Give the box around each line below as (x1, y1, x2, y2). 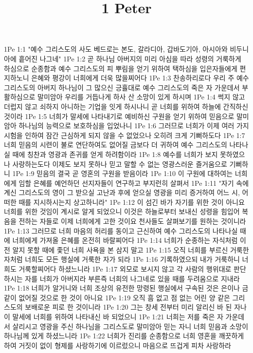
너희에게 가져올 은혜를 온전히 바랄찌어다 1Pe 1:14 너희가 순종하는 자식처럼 (12, 235, 238, 245)
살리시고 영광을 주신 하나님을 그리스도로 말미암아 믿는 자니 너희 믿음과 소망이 (12, 321, 249, 331)
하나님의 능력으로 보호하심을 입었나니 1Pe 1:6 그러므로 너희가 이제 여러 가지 (18, 120, 249, 131)
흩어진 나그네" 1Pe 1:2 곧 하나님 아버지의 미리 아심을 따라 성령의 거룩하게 (18, 53, 241, 63)
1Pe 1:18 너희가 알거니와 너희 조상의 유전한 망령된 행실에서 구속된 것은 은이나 (4, 283, 240, 293)
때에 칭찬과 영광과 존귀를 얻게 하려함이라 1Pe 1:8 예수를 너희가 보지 (12, 149, 218, 159)
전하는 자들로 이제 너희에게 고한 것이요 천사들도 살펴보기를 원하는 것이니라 (18, 216, 246, 226)
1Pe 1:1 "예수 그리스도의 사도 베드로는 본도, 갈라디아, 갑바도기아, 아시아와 (4, 44, 228, 54)
